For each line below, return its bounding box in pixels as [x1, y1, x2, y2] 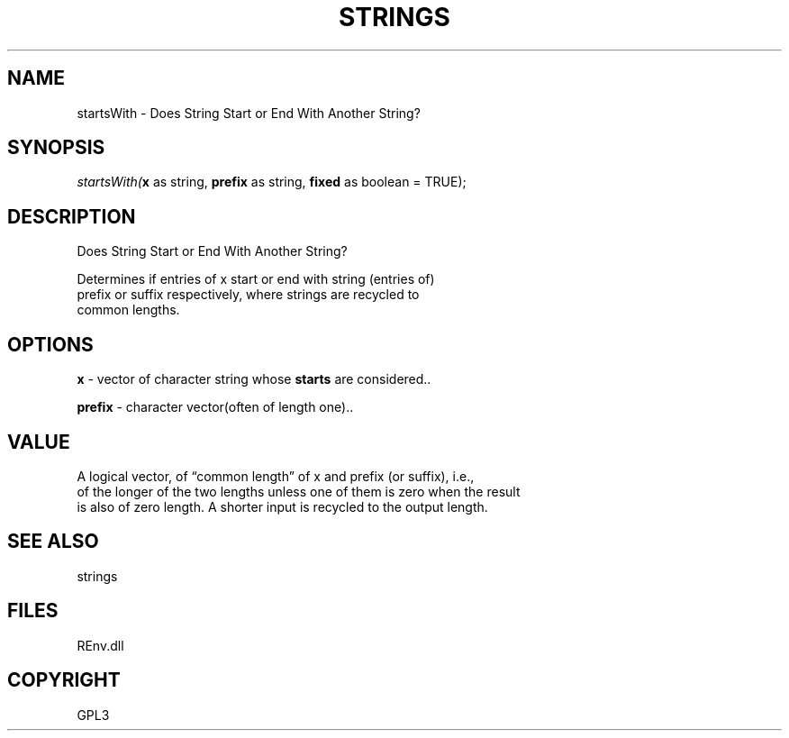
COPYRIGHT [7, 669, 121, 692]
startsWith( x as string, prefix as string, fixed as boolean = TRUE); [77, 174, 467, 190]
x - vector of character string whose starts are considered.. [77, 371, 431, 387]
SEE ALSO [7, 530, 99, 553]
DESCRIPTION [7, 205, 136, 228]
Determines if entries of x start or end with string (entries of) [77, 271, 435, 287]
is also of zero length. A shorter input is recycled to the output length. [77, 498, 488, 515]
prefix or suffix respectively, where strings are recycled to [77, 287, 420, 303]
